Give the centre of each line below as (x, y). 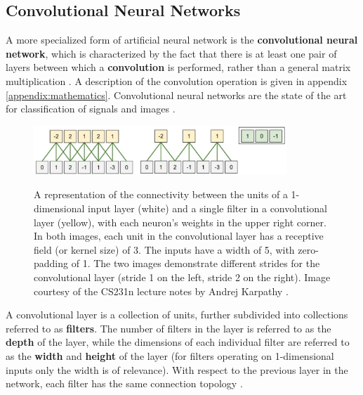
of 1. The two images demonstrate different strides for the (196, 263)
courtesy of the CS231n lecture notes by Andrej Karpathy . (161, 291)
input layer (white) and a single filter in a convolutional (207, 208)
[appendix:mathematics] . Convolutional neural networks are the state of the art (176, 95)
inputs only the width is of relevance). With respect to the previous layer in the (177, 369)
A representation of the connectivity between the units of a (161, 194)
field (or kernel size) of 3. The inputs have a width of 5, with (164, 249)
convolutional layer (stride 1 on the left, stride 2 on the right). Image (182, 277)
